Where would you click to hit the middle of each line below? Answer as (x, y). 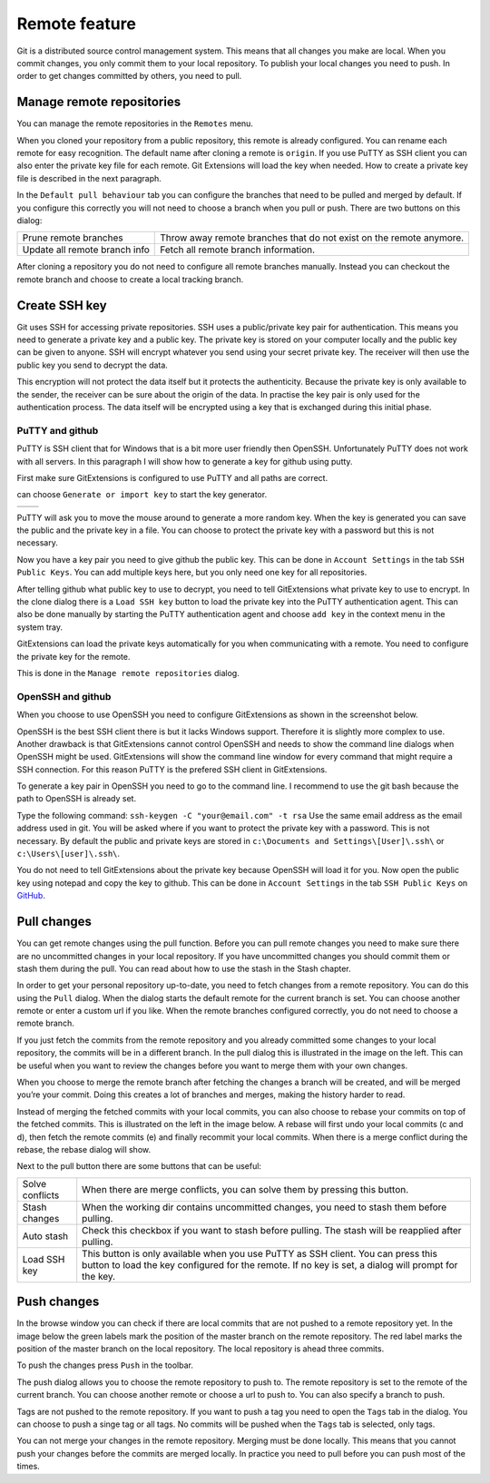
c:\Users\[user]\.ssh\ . (69, 854)
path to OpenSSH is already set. (76, 799)
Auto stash (45, 1236)
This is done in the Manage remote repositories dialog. (128, 673)
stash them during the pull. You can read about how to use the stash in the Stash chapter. (184, 968)
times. (28, 1467)
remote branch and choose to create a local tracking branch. (130, 279)
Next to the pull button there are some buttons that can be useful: (139, 1166)
